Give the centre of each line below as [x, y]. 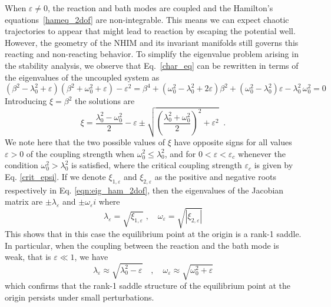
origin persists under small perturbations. [80, 297]
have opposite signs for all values [233, 141]
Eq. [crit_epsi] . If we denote [55, 176]
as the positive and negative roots [216, 176]
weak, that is [28, 257]
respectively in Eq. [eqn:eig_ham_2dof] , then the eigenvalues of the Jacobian [144, 190]
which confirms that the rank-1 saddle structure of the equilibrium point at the [148, 286]
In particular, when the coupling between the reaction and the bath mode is [142, 245]
